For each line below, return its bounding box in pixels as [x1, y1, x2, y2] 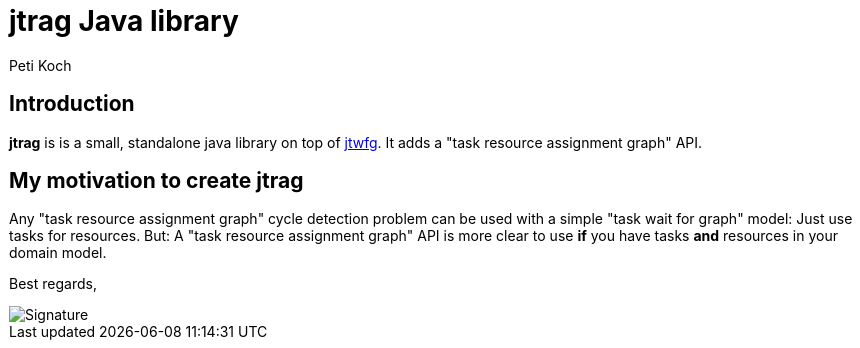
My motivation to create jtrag [9, 168, 304, 194]
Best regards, [9, 275, 97, 293]
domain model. [9, 244, 107, 262]
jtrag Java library [9, 4, 239, 38]
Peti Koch [9, 56, 72, 74]
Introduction [9, 91, 135, 117]
